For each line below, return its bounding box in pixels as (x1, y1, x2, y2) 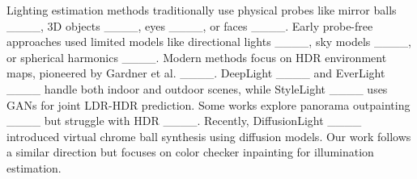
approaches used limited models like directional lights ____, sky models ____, (6, 33, 411, 50)
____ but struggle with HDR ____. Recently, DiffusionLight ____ (6, 112, 362, 129)
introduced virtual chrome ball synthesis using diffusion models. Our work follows (6, 127, 411, 144)
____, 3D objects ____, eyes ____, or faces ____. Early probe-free (6, 17, 373, 34)
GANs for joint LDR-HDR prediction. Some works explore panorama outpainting (6, 96, 411, 113)
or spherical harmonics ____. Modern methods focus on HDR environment (6, 48, 387, 65)
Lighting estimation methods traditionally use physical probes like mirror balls (6, 2, 397, 18)
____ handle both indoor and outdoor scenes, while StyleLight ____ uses (6, 80, 388, 97)
